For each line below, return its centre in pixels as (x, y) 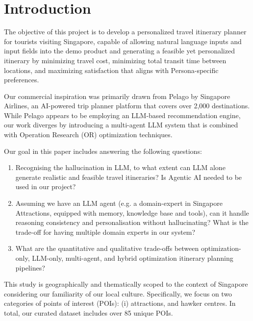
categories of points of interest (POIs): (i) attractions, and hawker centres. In (120, 303)
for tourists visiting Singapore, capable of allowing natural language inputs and (123, 41)
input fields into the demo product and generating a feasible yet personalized (119, 51)
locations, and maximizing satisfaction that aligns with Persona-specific (111, 70)
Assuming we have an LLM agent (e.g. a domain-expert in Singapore (119, 203)
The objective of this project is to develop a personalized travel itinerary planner (125, 32)
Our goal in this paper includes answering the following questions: (103, 151)
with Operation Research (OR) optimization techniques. (88, 135)
